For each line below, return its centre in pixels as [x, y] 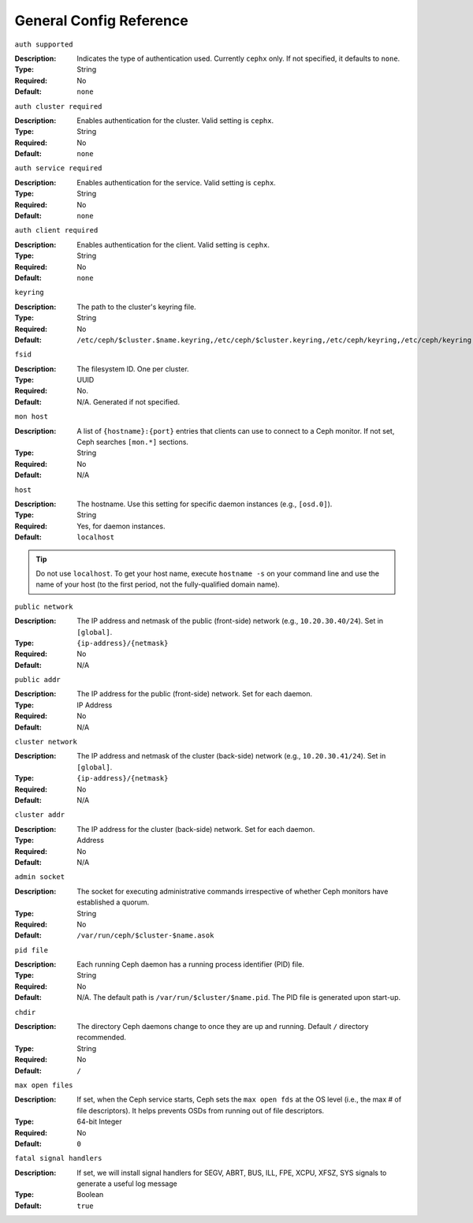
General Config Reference [101, 21]
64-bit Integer [99, 1122]
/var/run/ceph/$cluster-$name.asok [145, 936]
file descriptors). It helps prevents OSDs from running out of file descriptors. [201, 1110]
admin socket [40, 877]
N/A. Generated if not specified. [128, 401]
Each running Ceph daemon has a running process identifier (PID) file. [191, 964]
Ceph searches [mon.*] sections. [133, 442]
